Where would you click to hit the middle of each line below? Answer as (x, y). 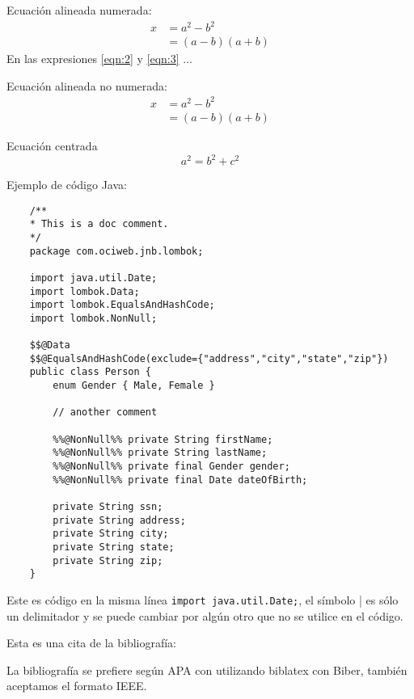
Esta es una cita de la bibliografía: (92, 643)
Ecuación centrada (52, 145)
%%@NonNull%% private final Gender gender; (171, 467)
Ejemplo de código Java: (67, 184)
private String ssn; (108, 507)
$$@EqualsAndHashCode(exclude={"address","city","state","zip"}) (209, 358)
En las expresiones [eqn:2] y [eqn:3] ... (99, 59)
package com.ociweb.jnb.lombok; (116, 251)
